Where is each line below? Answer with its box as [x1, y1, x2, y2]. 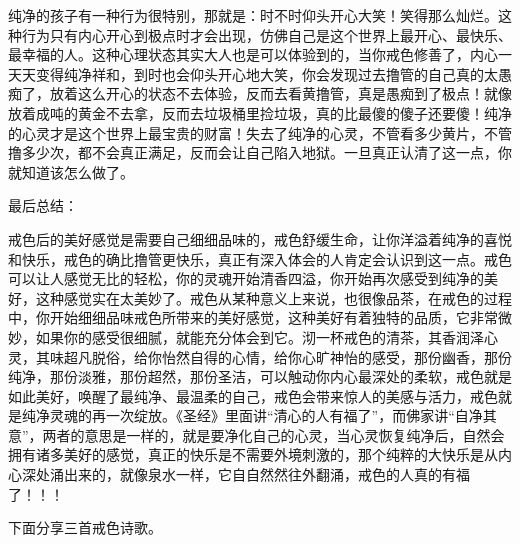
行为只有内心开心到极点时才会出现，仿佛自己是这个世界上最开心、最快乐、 [21, 24, 512, 45]
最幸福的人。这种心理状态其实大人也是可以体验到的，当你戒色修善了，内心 [8, 44, 498, 65]
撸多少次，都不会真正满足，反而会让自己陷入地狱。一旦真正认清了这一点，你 [8, 142, 512, 163]
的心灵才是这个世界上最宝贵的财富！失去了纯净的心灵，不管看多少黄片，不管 [8, 122, 512, 143]
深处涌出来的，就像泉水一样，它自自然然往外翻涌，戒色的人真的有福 [21, 464, 470, 485]
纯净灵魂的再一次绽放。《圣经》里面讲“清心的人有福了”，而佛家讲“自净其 [21, 405, 497, 426]
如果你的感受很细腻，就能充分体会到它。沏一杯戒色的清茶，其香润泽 [35, 326, 484, 347]
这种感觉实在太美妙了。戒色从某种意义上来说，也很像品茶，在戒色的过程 [35, 287, 512, 308]
